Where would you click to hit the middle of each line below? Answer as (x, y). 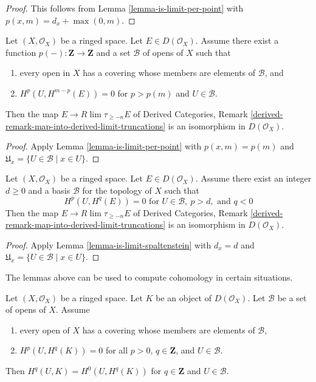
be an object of (184, 297)
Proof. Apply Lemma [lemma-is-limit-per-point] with (104, 146)
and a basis (49, 190)
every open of (45, 329)
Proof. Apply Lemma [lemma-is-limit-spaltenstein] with (108, 244)
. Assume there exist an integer (253, 178)
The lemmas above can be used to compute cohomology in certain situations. (149, 277)
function (21, 52)
